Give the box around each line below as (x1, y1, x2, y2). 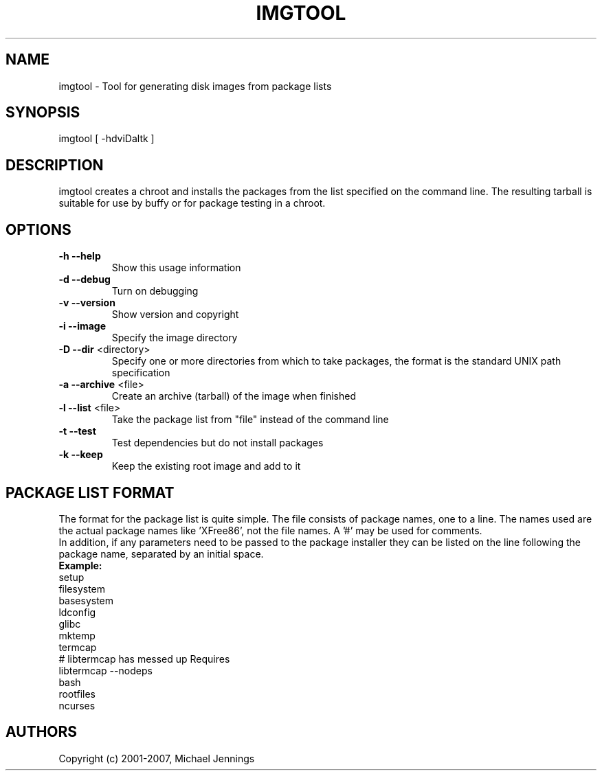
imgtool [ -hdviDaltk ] (58, 133, 155, 145)
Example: (58, 559, 102, 571)
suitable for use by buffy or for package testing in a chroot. (58, 197, 326, 209)
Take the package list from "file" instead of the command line (111, 413, 389, 426)
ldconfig (58, 606, 96, 618)
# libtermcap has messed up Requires (58, 652, 230, 665)
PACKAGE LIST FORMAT (5, 483, 175, 501)
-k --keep (58, 448, 103, 461)
